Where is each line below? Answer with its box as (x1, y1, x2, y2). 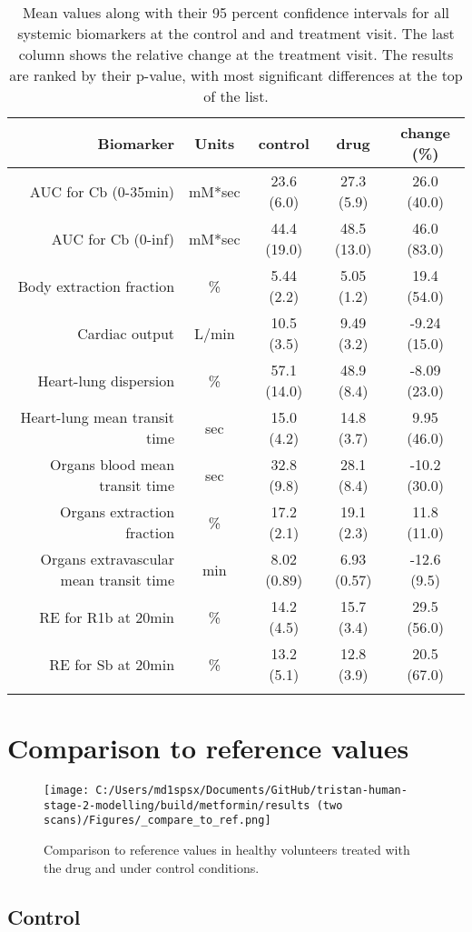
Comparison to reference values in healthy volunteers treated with (44, 840, 410, 859)
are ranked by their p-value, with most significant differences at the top (9, 65, 463, 85)
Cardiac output (77, 322, 175, 344)
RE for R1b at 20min (39, 606, 175, 627)
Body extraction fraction (17, 275, 175, 296)
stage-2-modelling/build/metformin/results (44, 798, 310, 812)
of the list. (203, 85, 269, 106)
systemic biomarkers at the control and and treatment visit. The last (17, 23, 455, 44)
